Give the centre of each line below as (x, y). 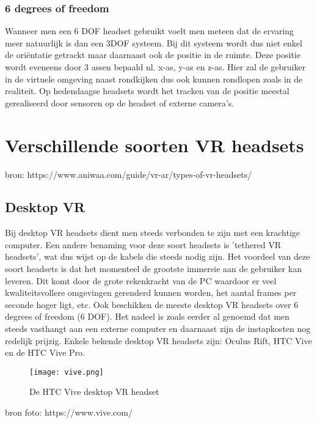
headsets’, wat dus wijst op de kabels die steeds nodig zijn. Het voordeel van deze (158, 256)
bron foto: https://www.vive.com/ (69, 412)
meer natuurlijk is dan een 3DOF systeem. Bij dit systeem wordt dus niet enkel (154, 42)
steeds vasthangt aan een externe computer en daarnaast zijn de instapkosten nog (158, 329)
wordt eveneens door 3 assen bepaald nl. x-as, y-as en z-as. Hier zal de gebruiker (155, 67)
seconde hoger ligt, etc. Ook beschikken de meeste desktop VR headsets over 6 (152, 304)
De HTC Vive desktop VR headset (94, 392)
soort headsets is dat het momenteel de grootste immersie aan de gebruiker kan (153, 269)
